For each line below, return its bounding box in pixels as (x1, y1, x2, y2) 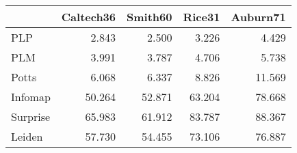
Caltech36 (61, 9, 116, 25)
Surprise (11, 109, 51, 124)
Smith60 (127, 9, 172, 25)
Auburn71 (231, 9, 286, 25)
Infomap (11, 89, 51, 105)
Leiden (11, 128, 43, 144)
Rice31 (183, 9, 220, 25)
